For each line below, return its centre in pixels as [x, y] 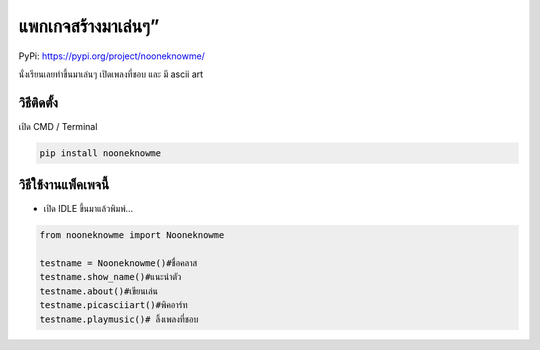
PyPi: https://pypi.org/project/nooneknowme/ [111, 56]
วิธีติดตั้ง [38, 102]
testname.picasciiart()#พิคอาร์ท [114, 305]
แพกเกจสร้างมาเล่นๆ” [89, 26]
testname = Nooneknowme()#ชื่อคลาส [118, 263]
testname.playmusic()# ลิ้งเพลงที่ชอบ [119, 319]
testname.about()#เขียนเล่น [99, 291]
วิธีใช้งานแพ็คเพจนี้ [64, 185]
